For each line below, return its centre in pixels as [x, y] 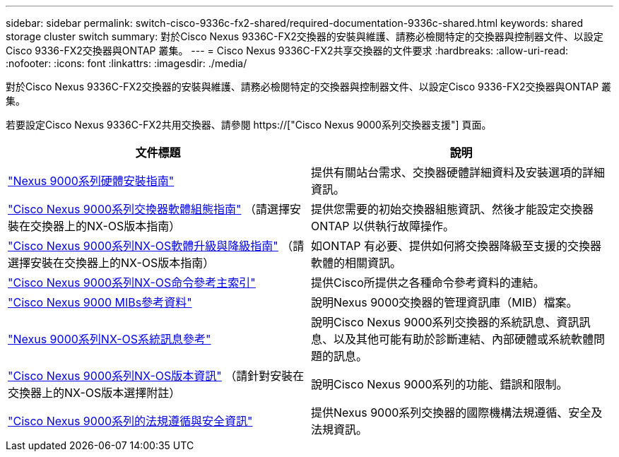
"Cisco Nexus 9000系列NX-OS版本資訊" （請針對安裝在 [156, 376]
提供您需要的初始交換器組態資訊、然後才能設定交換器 [453, 209]
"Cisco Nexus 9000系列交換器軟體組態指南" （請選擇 [149, 209]
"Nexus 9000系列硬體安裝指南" [91, 181]
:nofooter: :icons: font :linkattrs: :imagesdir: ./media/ [126, 63]
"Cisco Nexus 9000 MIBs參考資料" [100, 302]
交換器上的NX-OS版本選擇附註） [94, 393]
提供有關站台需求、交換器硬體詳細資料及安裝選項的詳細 [458, 172]
